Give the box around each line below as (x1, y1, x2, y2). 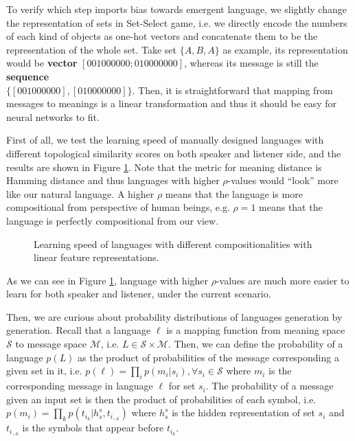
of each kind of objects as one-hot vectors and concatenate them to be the (6, 29, 318, 43)
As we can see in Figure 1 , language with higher (6, 273, 209, 287)
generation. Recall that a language (6, 323, 151, 337)
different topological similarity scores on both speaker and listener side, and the (6, 146, 341, 160)
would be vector (6, 56, 78, 70)
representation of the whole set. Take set (6, 42, 176, 56)
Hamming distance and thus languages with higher (6, 173, 220, 188)
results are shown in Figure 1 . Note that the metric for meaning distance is (6, 159, 322, 174)
